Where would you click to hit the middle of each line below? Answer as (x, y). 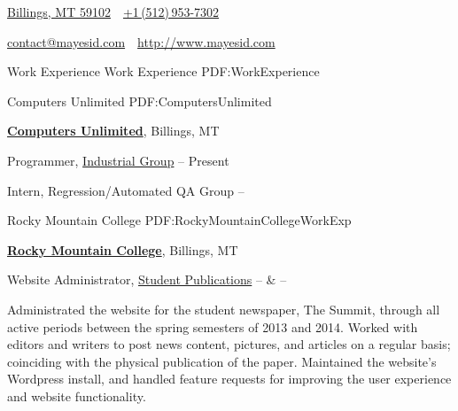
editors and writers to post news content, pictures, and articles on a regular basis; (229, 344)
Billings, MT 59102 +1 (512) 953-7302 (113, 12)
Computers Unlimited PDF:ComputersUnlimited (140, 101)
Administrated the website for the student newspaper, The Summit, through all (224, 309)
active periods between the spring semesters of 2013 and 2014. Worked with (213, 326)
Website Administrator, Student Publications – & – (147, 279)
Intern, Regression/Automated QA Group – (126, 190)
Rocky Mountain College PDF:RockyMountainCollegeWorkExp (179, 220)
